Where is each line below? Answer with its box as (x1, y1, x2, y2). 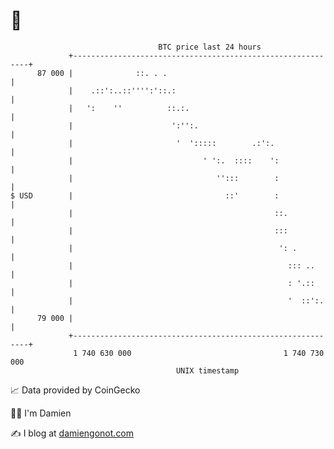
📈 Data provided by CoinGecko (10, 384, 141, 396)
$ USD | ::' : (10, 190, 280, 201)
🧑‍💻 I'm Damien (10, 407, 72, 419)
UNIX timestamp (175, 365, 240, 376)
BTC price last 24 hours (158, 42, 262, 52)
